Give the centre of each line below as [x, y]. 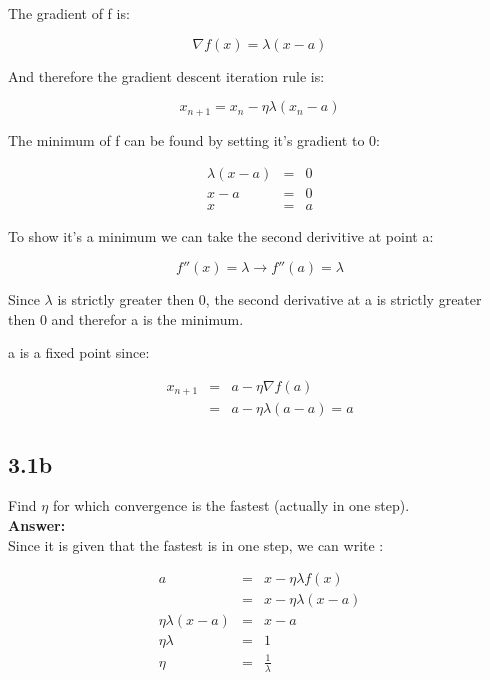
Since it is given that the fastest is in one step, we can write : [196, 544]
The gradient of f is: [69, 13]
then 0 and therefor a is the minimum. [126, 318]
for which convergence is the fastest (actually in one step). [231, 505]
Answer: [37, 525]
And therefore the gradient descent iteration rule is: [166, 75]
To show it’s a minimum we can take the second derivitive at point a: [221, 236]
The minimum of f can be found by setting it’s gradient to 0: [194, 139]
